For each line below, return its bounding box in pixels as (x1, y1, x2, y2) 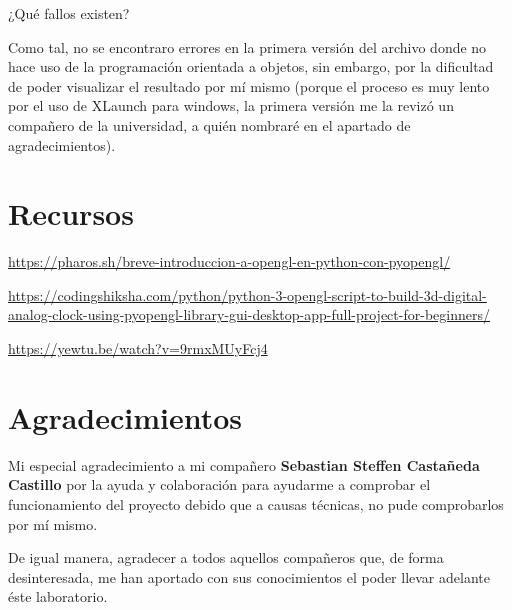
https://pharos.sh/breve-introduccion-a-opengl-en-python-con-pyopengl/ (8, 251, 451, 272)
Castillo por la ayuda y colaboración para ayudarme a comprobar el (8, 474, 431, 495)
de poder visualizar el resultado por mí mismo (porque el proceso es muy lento (8, 75, 490, 96)
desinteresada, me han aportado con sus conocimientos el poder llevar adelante (8, 566, 490, 587)
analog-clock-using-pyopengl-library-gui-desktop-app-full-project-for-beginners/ (8, 304, 490, 325)
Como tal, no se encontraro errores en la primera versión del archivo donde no (8, 36, 487, 57)
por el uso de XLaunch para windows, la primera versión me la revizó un (8, 95, 454, 116)
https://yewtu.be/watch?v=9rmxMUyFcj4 (8, 338, 268, 359)
